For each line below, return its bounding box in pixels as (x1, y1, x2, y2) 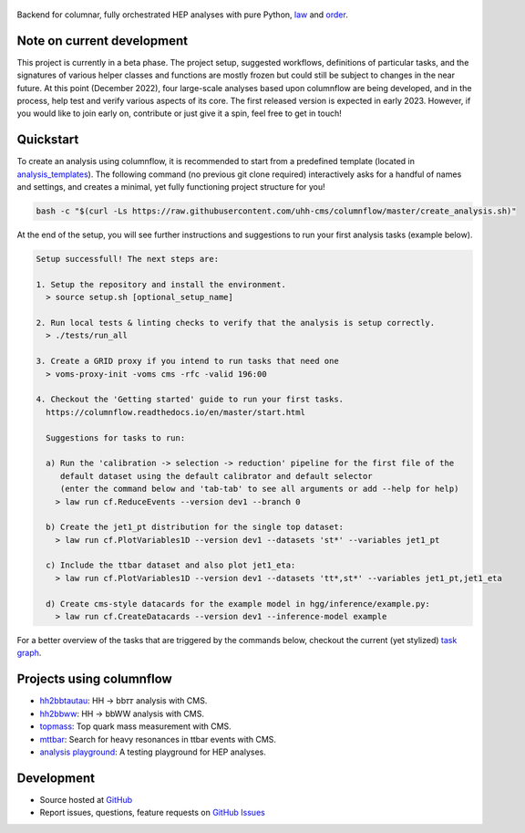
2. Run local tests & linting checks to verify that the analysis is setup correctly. (36, 318, 436, 328)
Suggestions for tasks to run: (46, 432, 186, 443)
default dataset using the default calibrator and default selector (59, 471, 373, 481)
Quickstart (16, 132, 79, 148)
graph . (16, 648, 42, 659)
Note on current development (16, 33, 189, 48)
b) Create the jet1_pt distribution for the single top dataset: (46, 522, 345, 533)
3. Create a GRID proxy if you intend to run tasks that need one (36, 356, 339, 367)
